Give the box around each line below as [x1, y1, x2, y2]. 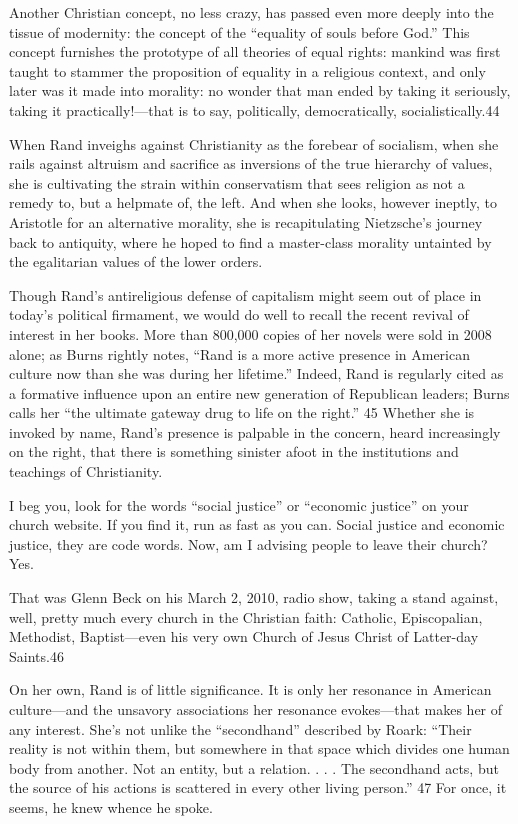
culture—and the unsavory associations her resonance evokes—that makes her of [9, 699, 503, 719]
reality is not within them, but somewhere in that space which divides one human [9, 738, 510, 759]
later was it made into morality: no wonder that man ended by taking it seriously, [9, 80, 511, 101]
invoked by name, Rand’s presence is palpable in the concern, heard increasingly [9, 421, 501, 442]
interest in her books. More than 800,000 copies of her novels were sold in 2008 [9, 323, 492, 344]
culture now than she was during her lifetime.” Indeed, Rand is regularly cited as [9, 363, 504, 384]
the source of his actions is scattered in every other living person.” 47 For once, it [9, 777, 507, 798]
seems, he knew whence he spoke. [9, 796, 213, 817]
